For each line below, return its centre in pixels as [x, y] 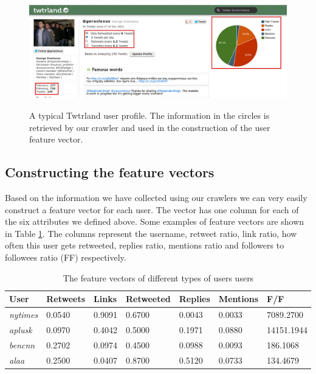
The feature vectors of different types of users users [158, 277]
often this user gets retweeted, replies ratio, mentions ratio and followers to [145, 245]
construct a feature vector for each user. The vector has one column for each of [152, 209]
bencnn [22, 344]
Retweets [66, 299]
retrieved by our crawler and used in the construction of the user [150, 127]
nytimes [24, 314]
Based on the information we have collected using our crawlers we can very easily [156, 197]
